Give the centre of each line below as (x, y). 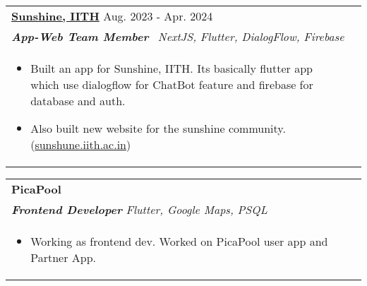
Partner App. (63, 257)
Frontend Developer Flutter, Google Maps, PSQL (139, 209)
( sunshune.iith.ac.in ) (81, 144)
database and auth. (78, 101)
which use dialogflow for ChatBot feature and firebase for (172, 84)
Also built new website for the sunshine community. (158, 128)
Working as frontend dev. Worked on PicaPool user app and (179, 241)
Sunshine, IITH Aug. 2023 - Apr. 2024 (112, 16)
